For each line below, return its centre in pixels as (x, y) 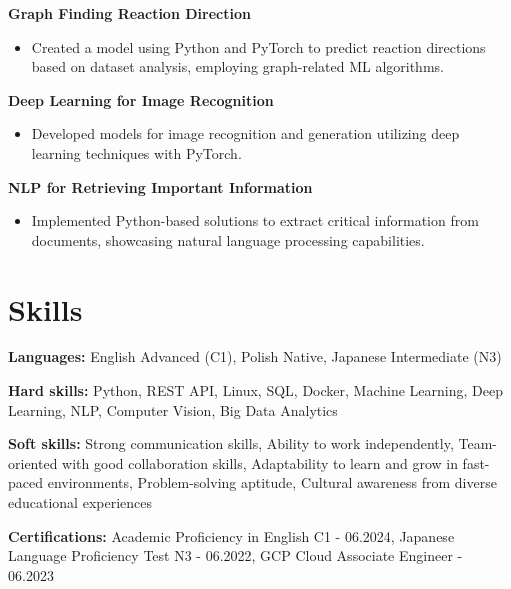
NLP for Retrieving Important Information (160, 186)
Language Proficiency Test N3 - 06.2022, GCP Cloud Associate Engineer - (235, 555)
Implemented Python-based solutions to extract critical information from (255, 220)
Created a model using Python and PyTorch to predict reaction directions (258, 46)
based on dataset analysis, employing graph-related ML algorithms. (237, 66)
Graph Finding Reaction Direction (129, 13)
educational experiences (80, 502)
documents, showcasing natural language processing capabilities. (228, 239)
